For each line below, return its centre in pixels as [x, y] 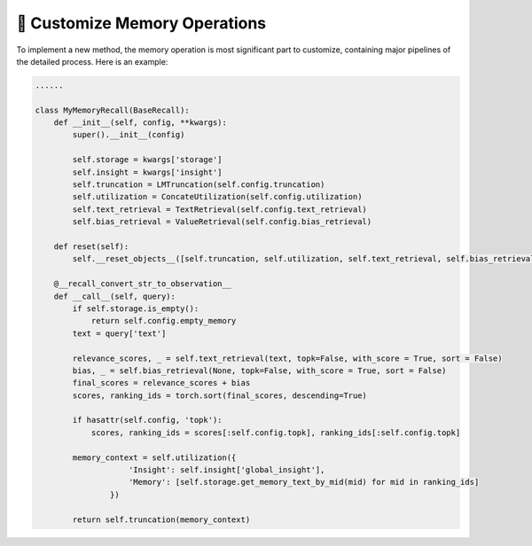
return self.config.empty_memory [164, 321]
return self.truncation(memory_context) [161, 519]
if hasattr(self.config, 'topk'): [147, 420]
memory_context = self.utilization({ [154, 457]
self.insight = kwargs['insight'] [147, 172]
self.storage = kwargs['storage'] [147, 160]
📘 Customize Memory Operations [141, 23]
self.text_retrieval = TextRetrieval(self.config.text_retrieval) [220, 209]
